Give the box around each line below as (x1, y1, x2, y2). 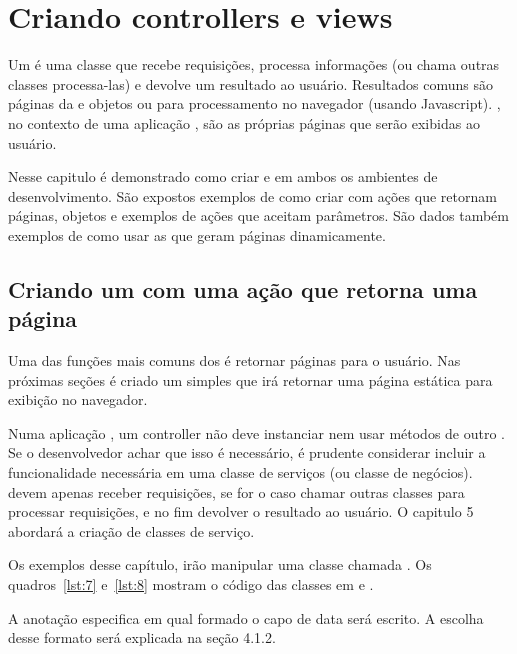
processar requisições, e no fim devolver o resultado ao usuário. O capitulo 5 (8, 501, 474, 522)
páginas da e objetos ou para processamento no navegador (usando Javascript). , (8, 93, 501, 114)
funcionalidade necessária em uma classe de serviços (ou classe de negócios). (8, 462, 473, 483)
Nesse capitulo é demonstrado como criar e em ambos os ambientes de (8, 166, 438, 187)
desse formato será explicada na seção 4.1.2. (8, 627, 276, 648)
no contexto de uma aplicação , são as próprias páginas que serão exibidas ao (8, 112, 480, 133)
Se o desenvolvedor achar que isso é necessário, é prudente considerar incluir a (8, 442, 486, 463)
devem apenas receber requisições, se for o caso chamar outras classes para (8, 481, 465, 502)
